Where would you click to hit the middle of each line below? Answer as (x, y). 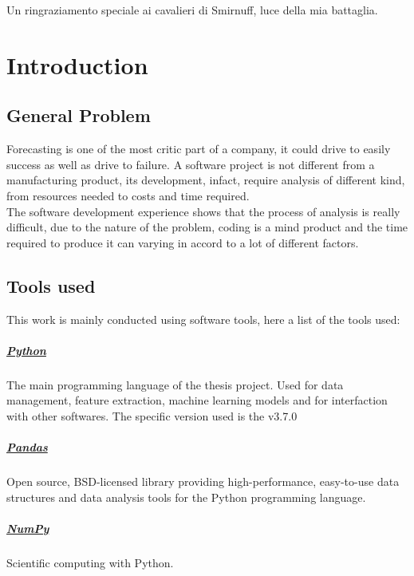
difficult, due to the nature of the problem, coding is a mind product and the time (207, 227)
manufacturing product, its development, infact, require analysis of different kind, (206, 180)
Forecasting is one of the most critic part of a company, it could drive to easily (199, 149)
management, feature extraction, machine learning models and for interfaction (197, 400)
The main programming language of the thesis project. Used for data (175, 384)
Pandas (27, 447)
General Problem (79, 115)
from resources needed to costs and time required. (128, 195)
